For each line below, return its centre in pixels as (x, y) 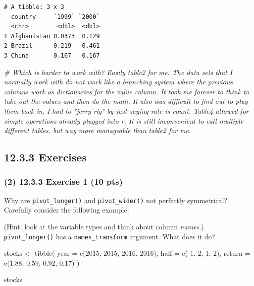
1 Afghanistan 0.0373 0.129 (52, 36)
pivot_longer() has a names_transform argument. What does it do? (110, 236)
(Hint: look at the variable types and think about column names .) (104, 226)
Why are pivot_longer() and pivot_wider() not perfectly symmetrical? (116, 200)
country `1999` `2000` (55, 17)
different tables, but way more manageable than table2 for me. (98, 130)
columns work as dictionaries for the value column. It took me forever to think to (127, 91)
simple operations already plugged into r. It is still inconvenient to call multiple (124, 120)
